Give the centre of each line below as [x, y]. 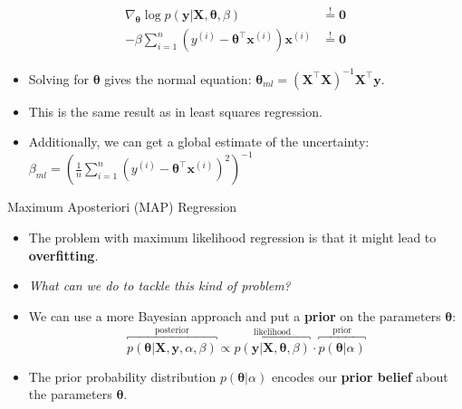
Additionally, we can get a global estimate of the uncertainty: [199, 142]
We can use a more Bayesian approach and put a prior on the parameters [235, 315]
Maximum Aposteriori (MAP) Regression [122, 207]
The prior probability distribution [122, 376]
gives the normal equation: [178, 78]
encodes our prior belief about [360, 376]
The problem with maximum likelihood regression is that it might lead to [232, 238]
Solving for [58, 78]
